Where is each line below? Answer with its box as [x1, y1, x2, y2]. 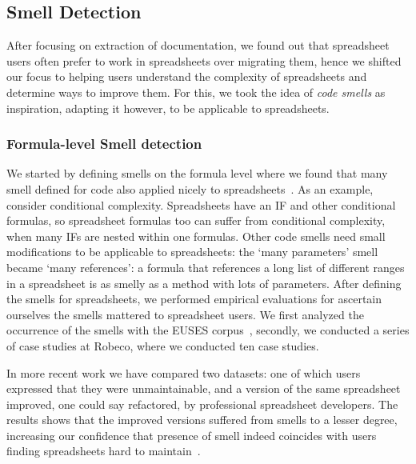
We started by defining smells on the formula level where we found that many [6, 165, 388, 182]
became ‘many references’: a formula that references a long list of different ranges [6, 258, 405, 275]
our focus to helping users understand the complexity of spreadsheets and [6, 68, 367, 85]
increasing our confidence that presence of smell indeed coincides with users [6, 426, 377, 443]
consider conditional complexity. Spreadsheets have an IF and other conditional [6, 196, 396, 213]
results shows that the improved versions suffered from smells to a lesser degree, [6, 411, 398, 428]
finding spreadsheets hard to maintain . [6, 442, 201, 459]
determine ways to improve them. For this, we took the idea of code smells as [6, 83, 386, 100]
